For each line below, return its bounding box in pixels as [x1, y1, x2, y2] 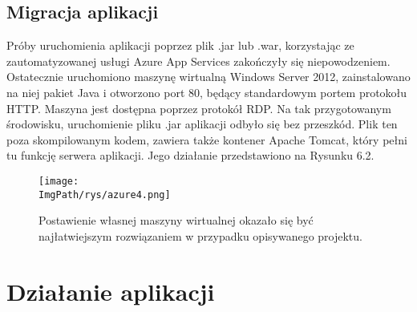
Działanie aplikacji [6, 274, 215, 307]
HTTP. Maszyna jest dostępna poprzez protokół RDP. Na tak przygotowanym [6, 99, 391, 116]
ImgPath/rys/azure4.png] [38, 188, 171, 201]
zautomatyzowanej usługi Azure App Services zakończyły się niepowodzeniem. [6, 52, 391, 69]
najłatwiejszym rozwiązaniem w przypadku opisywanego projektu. [38, 227, 362, 244]
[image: [38, 175, 79, 187]
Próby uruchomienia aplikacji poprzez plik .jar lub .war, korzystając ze [6, 37, 354, 54]
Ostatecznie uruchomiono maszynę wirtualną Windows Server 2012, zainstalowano [6, 68, 411, 85]
